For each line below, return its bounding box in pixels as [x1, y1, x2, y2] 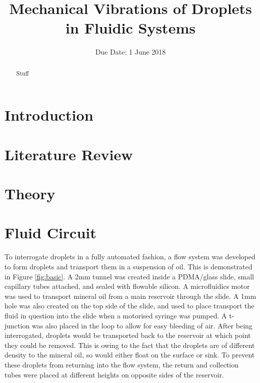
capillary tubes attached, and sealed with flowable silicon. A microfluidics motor [4, 281, 250, 291]
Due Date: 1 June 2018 [95, 47, 166, 57]
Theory [4, 183, 55, 204]
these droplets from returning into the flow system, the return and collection [4, 359, 238, 369]
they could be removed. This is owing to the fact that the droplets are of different [4, 339, 255, 350]
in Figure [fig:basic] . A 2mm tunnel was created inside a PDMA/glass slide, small [4, 271, 254, 281]
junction [4, 320, 30, 330]
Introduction [4, 105, 93, 125]
